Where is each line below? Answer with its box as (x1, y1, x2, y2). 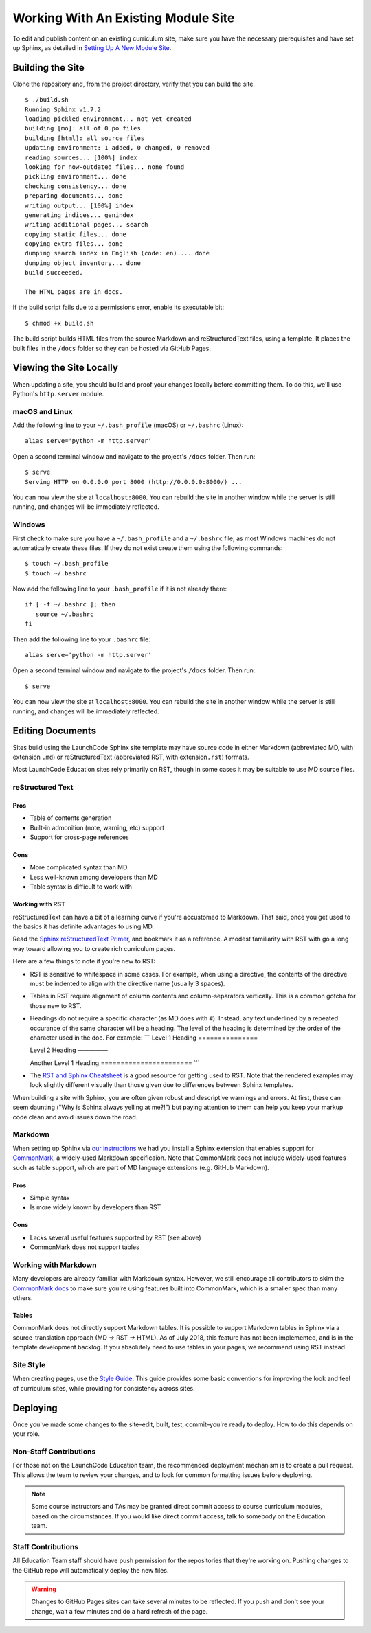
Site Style (12, 1360, 46, 1369)
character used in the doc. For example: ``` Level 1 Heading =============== (30, 1034, 258, 1042)
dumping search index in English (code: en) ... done (25, 249, 210, 258)
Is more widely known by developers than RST (30, 1203, 161, 1211)
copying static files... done (25, 230, 127, 238)
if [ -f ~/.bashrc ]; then (25, 601, 116, 608)
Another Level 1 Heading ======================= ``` (30, 1058, 200, 1067)
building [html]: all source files (25, 134, 145, 142)
